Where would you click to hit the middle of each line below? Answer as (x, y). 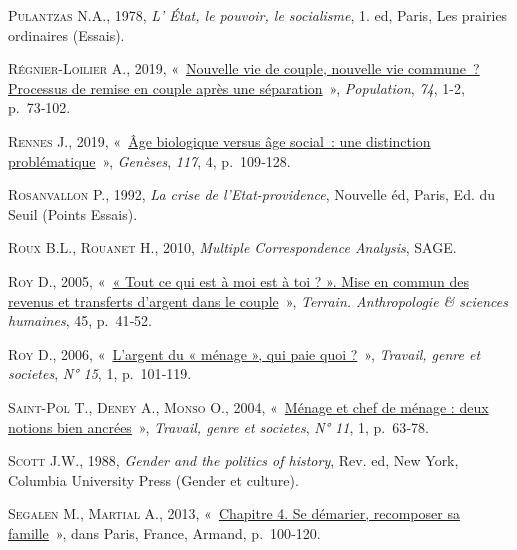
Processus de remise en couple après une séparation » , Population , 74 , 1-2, (236, 87)
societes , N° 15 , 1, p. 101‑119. (100, 373)
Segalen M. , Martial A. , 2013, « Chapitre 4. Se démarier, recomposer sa (234, 513)
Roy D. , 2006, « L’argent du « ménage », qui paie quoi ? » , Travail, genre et (244, 353)
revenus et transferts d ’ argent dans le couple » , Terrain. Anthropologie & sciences (258, 300)
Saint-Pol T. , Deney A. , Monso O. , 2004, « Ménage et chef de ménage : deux (248, 406)
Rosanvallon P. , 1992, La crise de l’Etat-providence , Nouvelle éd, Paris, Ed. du (252, 194)
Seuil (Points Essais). (73, 213)
